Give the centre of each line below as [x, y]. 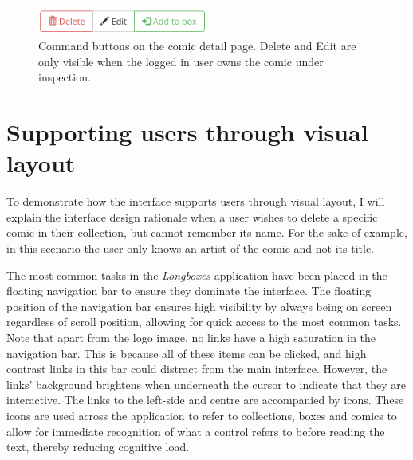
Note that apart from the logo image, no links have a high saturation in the [191, 338]
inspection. [65, 77]
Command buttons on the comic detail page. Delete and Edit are [197, 46]
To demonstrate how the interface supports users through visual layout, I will [196, 201]
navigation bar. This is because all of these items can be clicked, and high [187, 353]
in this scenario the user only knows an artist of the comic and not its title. [191, 248]
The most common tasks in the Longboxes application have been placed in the [197, 275]
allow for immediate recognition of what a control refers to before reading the [196, 431]
